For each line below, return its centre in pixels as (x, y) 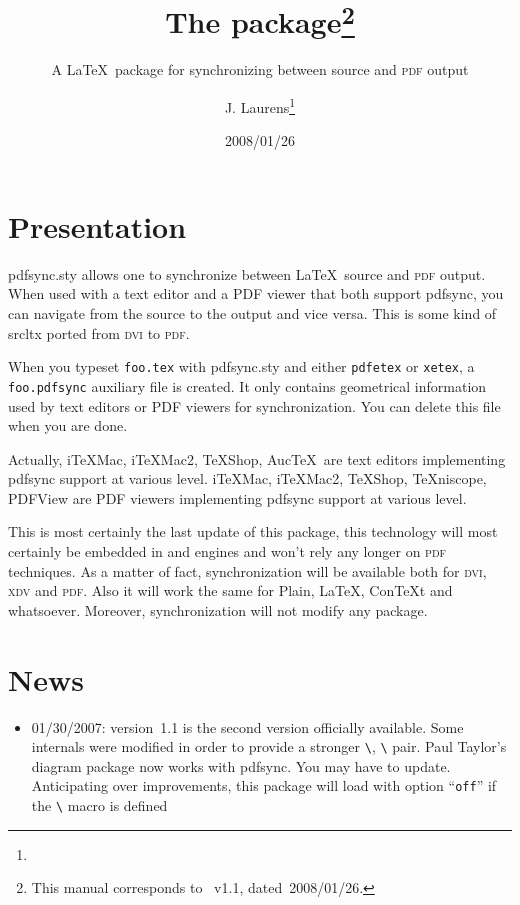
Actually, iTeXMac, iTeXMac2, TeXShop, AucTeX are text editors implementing (257, 458)
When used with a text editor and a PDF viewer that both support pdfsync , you (256, 293)
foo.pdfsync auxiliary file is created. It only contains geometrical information (247, 385)
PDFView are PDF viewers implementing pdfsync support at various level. (237, 497)
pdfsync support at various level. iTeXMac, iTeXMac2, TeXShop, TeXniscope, (247, 478)
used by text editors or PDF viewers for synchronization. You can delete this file (254, 405)
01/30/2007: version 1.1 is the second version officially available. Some (247, 726)
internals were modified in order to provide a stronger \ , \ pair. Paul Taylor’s (269, 746)
